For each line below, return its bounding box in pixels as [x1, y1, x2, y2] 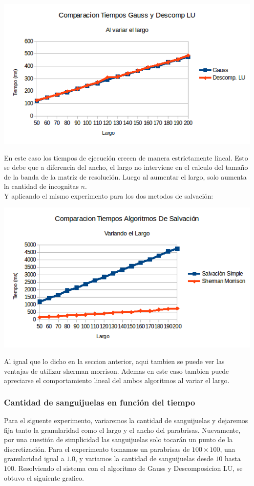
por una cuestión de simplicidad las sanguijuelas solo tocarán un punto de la [4, 434, 233, 445]
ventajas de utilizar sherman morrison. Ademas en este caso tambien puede [4, 365, 229, 376]
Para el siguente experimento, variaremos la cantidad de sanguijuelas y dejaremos [4, 415, 248, 425]
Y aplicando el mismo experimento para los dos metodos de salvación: [4, 190, 213, 201]
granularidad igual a [4, 453, 64, 464]
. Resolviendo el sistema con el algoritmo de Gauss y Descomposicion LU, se [14, 463, 243, 473]
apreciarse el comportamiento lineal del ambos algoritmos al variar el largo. [4, 375, 230, 385]
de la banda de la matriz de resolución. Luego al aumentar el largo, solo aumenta [4, 171, 247, 182]
